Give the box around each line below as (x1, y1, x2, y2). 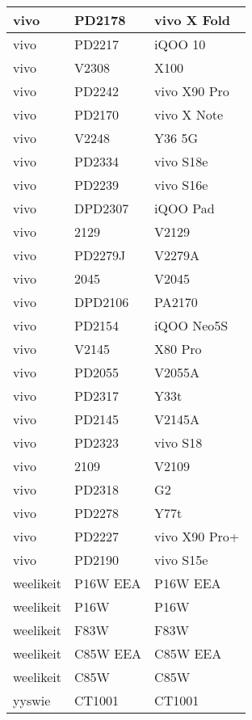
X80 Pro (154, 339, 202, 358)
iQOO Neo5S (154, 316, 229, 335)
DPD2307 (73, 199, 129, 217)
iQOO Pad (154, 199, 215, 217)
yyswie (13, 691, 51, 709)
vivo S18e (154, 152, 208, 171)
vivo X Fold (154, 11, 231, 29)
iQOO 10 (154, 35, 206, 53)
